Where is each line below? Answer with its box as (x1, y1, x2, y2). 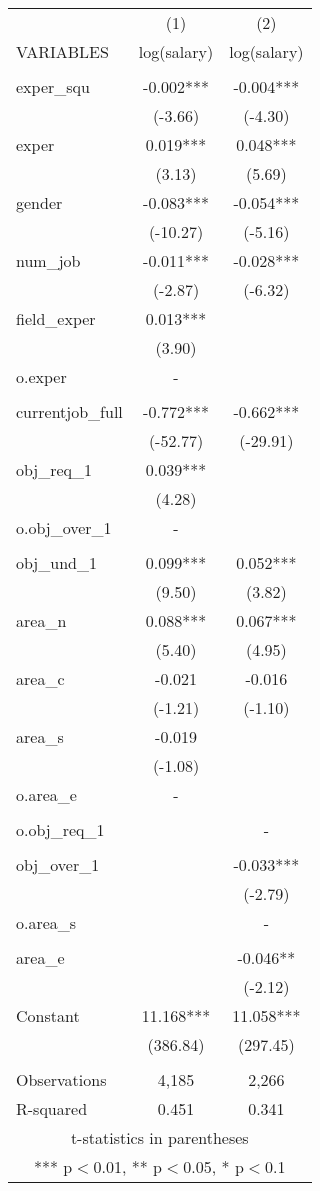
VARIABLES (16, 40, 109, 63)
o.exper (16, 365, 67, 388)
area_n (16, 609, 67, 632)
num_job (16, 249, 81, 272)
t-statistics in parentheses (70, 1126, 249, 1149)
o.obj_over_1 (16, 516, 112, 539)
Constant (16, 1004, 80, 1027)
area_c (16, 667, 65, 690)
